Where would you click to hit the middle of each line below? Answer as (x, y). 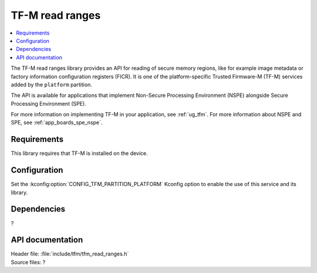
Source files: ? (28, 262)
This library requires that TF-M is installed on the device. (79, 153)
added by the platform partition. (51, 85)
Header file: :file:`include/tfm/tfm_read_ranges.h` (70, 254)
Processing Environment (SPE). (48, 103)
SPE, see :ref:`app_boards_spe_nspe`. (57, 123)
